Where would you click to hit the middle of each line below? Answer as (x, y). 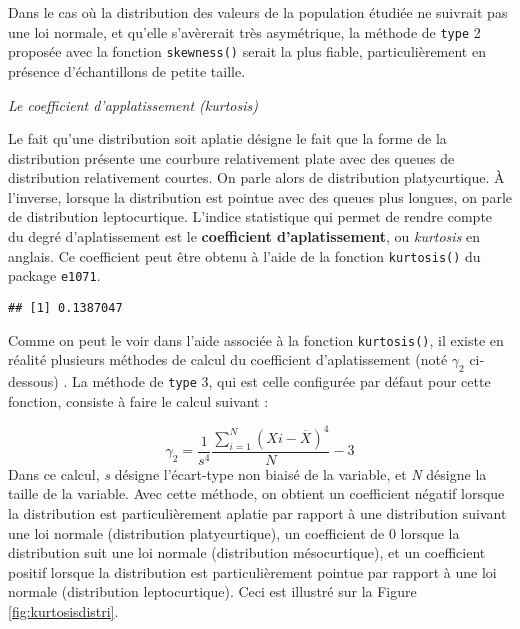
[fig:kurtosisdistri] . (63, 611)
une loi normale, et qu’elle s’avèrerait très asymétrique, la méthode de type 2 (244, 31)
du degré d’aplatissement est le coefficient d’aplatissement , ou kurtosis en (244, 236)
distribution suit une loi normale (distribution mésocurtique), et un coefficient (247, 552)
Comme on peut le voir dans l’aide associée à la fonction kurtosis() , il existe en (256, 339)
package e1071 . (54, 275)
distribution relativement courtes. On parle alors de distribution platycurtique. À (256, 177)
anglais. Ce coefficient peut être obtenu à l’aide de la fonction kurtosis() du (244, 255)
